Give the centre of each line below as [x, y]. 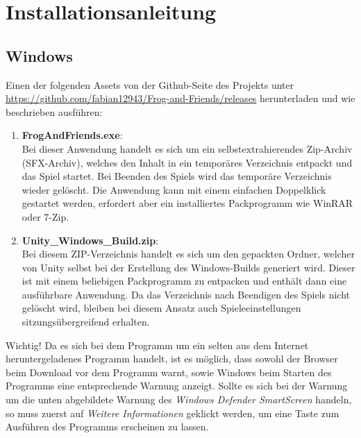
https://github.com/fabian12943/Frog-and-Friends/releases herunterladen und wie [180, 98]
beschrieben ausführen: [54, 111]
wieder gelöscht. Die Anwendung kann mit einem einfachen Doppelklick [174, 189]
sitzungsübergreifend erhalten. [86, 322]
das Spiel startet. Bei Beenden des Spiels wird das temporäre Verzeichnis [177, 176]
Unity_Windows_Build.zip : [90, 240]
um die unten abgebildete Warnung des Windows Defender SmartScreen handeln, [179, 399]
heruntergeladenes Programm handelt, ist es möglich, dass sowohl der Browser [172, 359]
